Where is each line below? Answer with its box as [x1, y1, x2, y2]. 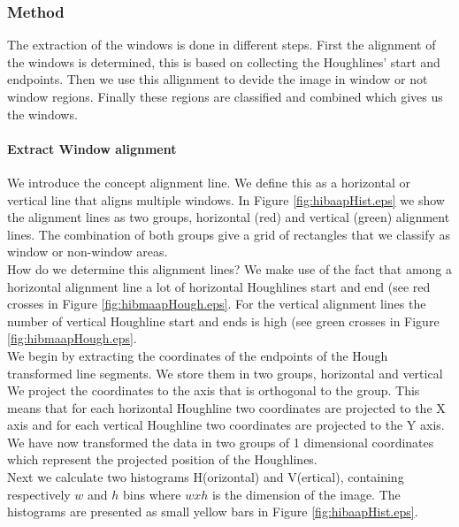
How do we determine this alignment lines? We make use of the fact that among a [7, 259, 453, 278]
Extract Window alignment [7, 139, 177, 157]
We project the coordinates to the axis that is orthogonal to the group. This [7, 381, 420, 400]
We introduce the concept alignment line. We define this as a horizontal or [7, 172, 411, 191]
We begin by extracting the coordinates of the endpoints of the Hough [7, 346, 388, 364]
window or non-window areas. [7, 242, 168, 261]
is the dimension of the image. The [211, 485, 401, 503]
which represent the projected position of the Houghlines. [7, 450, 317, 469]
